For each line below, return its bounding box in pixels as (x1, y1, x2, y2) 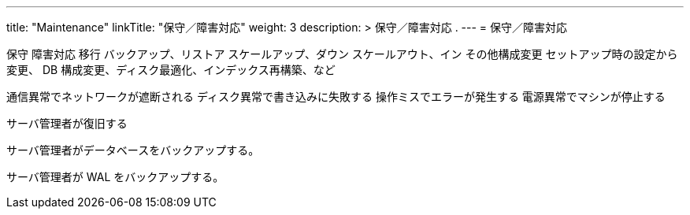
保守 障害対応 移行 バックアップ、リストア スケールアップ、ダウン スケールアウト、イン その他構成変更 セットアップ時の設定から (6, 47, 678, 61)
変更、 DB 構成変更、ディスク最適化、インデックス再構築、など (6, 63, 336, 76)
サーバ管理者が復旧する (6, 117, 128, 130)
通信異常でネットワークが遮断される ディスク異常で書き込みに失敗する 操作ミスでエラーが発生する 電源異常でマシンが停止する (6, 90, 666, 103)
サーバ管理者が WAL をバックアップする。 (6, 170, 224, 183)
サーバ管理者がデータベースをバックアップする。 (6, 143, 260, 157)
